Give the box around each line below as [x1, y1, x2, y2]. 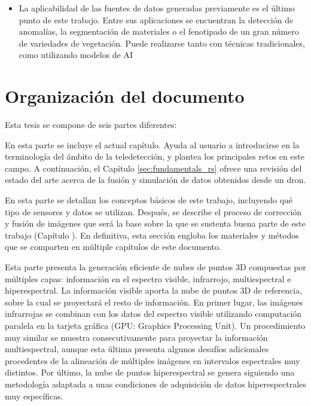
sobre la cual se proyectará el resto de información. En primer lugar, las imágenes [5, 295, 303, 308]
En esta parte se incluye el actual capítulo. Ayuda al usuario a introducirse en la [5, 138, 300, 151]
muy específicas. [5, 389, 63, 402]
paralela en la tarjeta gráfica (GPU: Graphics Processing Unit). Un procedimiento [5, 319, 306, 331]
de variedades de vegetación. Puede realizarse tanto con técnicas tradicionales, [19, 36, 305, 49]
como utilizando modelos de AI [19, 48, 133, 61]
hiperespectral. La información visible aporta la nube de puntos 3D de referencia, [5, 284, 303, 297]
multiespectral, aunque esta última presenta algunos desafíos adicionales [5, 343, 269, 355]
